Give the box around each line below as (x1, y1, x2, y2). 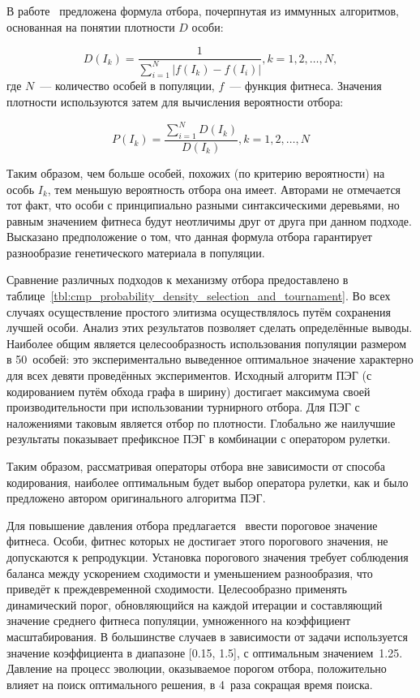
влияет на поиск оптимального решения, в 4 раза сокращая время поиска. (6, 675, 373, 692)
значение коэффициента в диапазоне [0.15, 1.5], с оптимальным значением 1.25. (6, 644, 403, 661)
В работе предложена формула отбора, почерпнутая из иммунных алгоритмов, (6, 2, 399, 19)
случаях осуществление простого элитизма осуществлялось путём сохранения (6, 303, 392, 320)
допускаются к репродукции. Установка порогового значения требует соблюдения (6, 548, 409, 565)
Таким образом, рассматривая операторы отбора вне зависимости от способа (6, 458, 385, 474)
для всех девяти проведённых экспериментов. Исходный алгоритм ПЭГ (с (6, 367, 372, 384)
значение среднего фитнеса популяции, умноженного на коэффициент (6, 612, 351, 629)
